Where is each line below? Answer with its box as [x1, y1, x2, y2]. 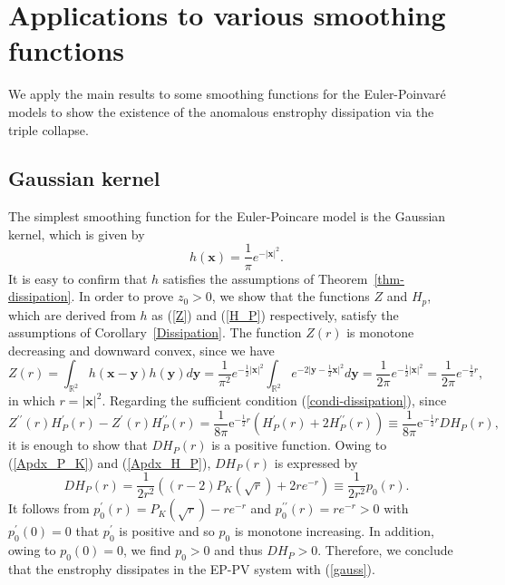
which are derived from [8, 305, 136, 324]
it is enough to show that [8, 435, 148, 454]
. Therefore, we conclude [317, 541, 453, 560]
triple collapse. [8, 120, 89, 139]
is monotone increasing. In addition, [234, 522, 434, 541]
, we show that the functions [211, 287, 370, 306]
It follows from [8, 499, 90, 518]
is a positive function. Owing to [211, 435, 387, 454]
